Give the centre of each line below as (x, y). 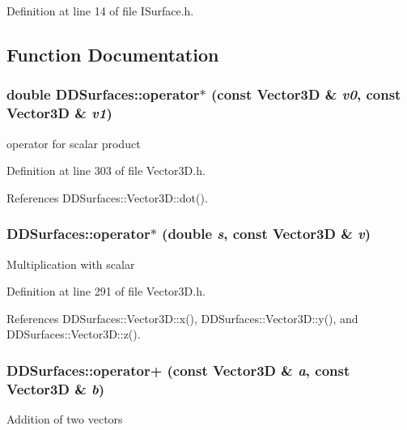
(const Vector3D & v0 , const (306, 94)
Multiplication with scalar (71, 264)
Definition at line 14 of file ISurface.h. (100, 11)
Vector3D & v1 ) (59, 113)
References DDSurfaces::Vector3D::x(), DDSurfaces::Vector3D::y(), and (182, 318)
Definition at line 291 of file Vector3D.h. (106, 291)
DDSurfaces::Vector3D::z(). (74, 334)
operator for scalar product (74, 143)
